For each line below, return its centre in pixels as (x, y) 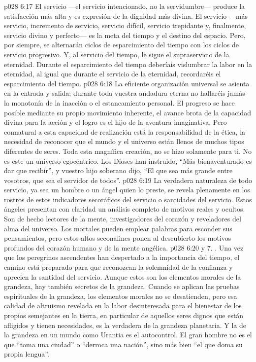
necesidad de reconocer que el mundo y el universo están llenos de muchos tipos (124, 141)
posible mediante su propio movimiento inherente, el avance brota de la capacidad (128, 112)
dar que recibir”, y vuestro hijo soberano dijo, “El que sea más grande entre (118, 170)
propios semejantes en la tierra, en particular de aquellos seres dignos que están (124, 315)
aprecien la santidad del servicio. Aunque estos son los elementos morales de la (123, 276)
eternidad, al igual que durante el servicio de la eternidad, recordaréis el (112, 74)
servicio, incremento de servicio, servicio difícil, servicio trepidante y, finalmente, (125, 25)
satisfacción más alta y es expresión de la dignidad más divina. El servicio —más (126, 16)
